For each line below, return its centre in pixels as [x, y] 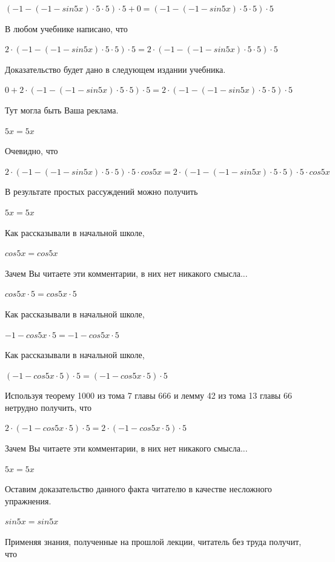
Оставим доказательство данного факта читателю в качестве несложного [138, 489]
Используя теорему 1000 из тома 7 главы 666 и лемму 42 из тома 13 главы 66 [148, 395]
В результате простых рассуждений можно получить [101, 191]
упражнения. [28, 500]
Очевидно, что [32, 151]
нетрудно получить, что [48, 407]
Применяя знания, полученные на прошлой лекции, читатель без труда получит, [153, 542]
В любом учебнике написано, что [66, 28]
